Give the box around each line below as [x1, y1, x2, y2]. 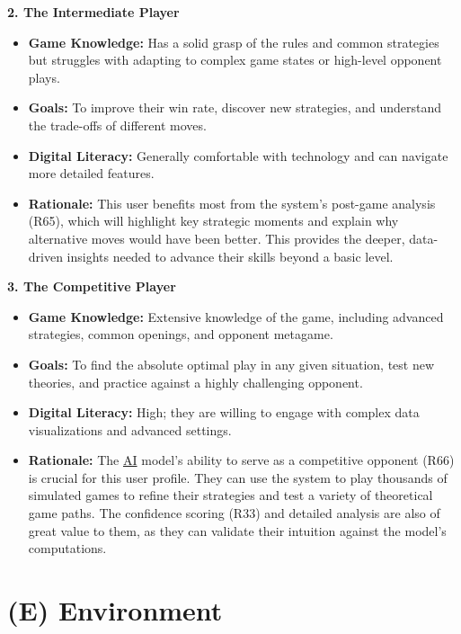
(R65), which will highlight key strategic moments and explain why [28, 211, 399, 230]
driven [28, 246, 63, 265]
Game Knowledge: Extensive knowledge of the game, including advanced [28, 307, 444, 326]
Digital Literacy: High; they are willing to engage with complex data [28, 403, 420, 422]
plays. [28, 67, 60, 86]
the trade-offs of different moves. [28, 115, 207, 134]
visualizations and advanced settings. [28, 420, 232, 439]
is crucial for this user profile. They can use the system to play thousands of [28, 468, 448, 487]
